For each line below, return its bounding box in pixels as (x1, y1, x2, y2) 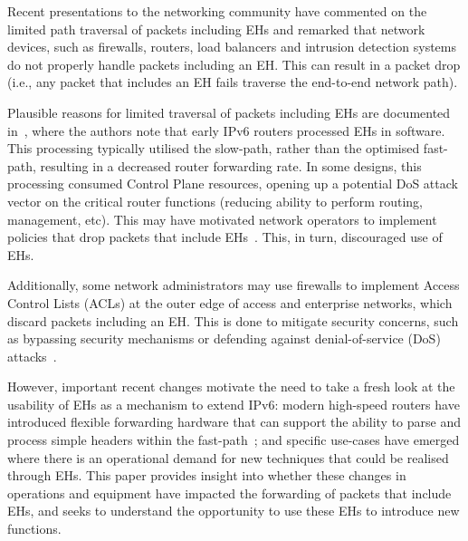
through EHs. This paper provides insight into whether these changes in (7, 466, 406, 485)
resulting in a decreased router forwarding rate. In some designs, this (40, 156, 422, 175)
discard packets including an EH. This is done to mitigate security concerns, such (7, 311, 459, 330)
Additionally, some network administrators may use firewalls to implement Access (7, 275, 460, 295)
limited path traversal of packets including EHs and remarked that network (7, 19, 425, 38)
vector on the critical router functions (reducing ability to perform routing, (7, 191, 423, 210)
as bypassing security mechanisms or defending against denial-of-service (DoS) (7, 329, 441, 348)
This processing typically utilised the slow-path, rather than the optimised (7, 139, 420, 158)
